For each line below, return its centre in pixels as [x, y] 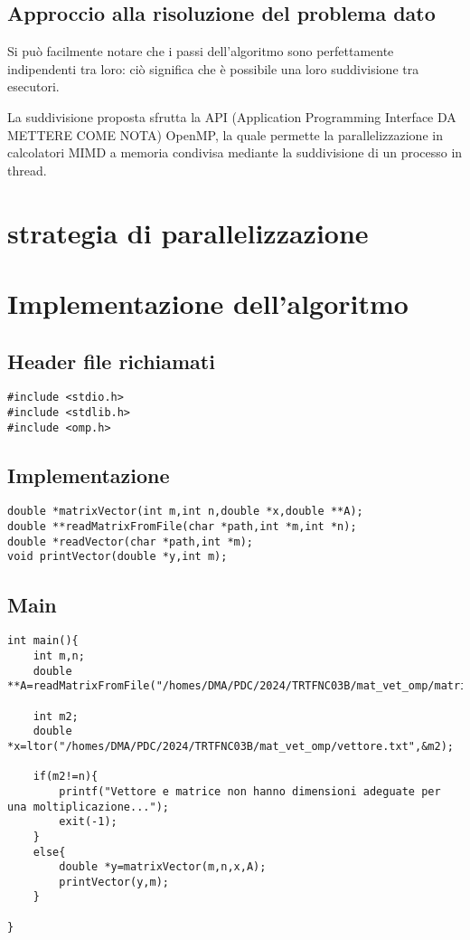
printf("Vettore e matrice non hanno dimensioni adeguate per [250, 791]
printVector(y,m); [114, 882]
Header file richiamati [111, 361]
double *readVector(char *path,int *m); [131, 541]
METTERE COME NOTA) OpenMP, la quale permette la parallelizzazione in [225, 134]
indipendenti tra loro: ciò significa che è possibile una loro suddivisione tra [213, 68]
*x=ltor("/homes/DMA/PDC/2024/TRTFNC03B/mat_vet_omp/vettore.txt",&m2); [230, 746]
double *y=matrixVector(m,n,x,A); [163, 867]
